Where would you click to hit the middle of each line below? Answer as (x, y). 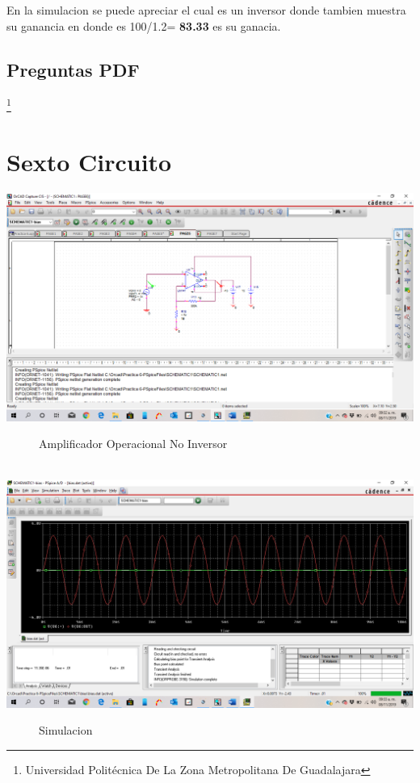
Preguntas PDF (73, 69)
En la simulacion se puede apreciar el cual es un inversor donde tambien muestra (206, 10)
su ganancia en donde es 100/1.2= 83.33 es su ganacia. (144, 25)
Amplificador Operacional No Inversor (133, 444)
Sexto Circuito (89, 161)
